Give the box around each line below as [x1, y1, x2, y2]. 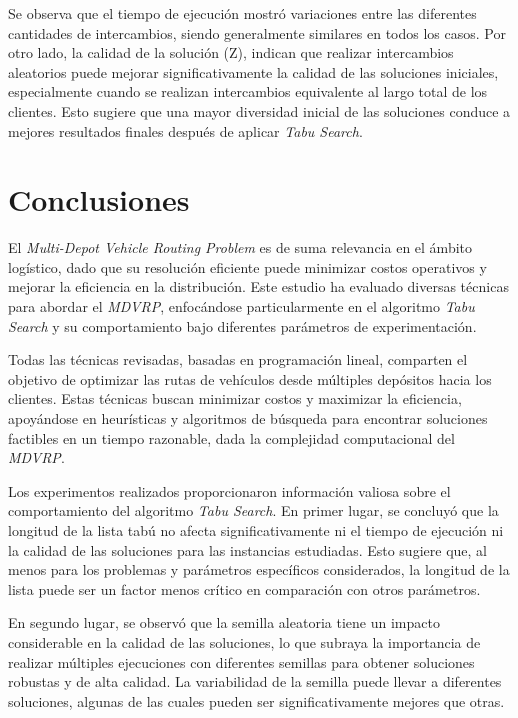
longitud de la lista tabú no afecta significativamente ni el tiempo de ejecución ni [8, 520, 504, 540]
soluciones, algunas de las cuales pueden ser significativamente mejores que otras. [8, 690, 505, 711]
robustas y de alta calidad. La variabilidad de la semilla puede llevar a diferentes [8, 671, 502, 692]
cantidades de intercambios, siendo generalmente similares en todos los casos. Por [8, 22, 506, 43]
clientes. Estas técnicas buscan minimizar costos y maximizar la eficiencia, [8, 388, 462, 409]
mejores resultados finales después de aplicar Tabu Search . [8, 120, 363, 141]
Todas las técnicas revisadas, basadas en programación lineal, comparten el [8, 349, 468, 370]
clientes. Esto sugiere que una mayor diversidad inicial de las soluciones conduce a [8, 100, 511, 121]
